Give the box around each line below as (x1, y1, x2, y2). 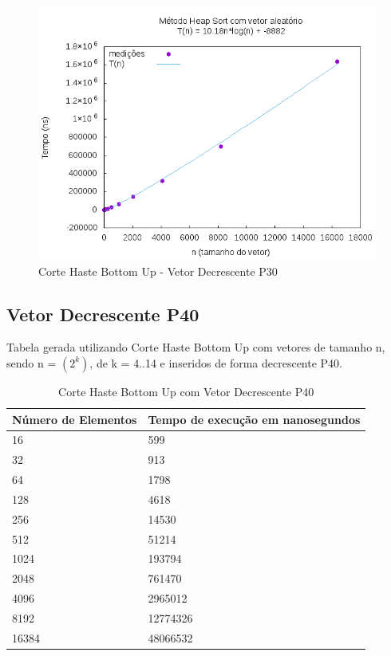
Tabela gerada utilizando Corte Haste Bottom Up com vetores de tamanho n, (6, 339, 385, 355)
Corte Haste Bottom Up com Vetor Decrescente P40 (58, 383, 314, 399)
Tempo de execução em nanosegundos (148, 410, 361, 427)
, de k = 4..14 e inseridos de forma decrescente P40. (89, 354, 342, 371)
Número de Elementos (12, 410, 137, 427)
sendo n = (6, 354, 57, 371)
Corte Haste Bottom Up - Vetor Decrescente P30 (38, 262, 278, 279)
